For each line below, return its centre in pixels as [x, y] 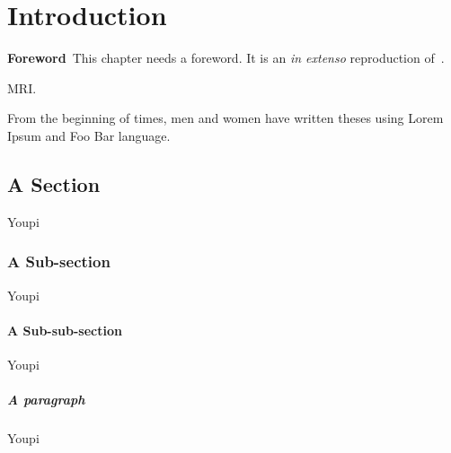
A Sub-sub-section [65, 330]
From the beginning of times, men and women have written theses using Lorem [225, 118]
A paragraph [46, 400]
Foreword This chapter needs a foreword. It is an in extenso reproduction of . [226, 58]
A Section [54, 183]
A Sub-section [59, 261]
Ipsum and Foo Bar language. [89, 135]
